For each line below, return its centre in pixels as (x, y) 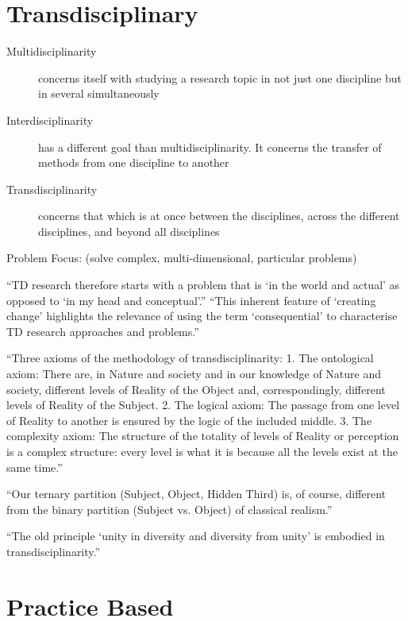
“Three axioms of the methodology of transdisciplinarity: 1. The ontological (190, 358)
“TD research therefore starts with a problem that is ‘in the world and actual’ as (203, 285)
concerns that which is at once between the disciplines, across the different (219, 216)
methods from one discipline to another (134, 162)
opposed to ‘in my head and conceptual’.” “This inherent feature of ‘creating (191, 300)
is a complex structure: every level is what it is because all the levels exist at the (202, 451)
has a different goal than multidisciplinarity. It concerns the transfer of (210, 147)
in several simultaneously (99, 93)
